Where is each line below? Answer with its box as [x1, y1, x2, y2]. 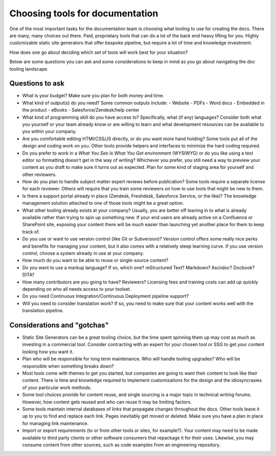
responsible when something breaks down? [22, 363, 114, 369]
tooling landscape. [9, 66, 49, 72]
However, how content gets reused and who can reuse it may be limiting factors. [22, 399, 192, 405]
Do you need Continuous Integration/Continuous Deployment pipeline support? [22, 293, 189, 299]
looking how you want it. [22, 349, 74, 355]
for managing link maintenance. [22, 420, 89, 426]
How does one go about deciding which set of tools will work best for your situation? [9, 49, 188, 55]
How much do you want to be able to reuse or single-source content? [22, 257, 169, 264]
